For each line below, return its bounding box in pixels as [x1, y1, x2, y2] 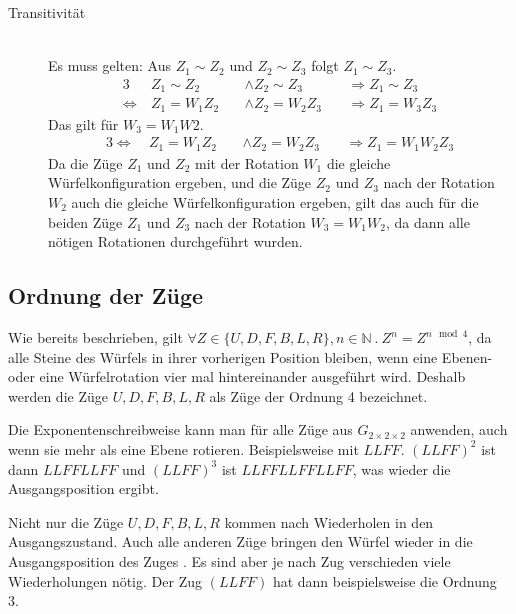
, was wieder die [352, 458, 451, 479]
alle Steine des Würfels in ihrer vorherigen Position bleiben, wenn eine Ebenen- [8, 346, 493, 367]
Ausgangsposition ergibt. [8, 478, 159, 499]
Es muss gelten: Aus [48, 55, 171, 76]
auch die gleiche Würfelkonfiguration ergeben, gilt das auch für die [71, 192, 479, 213]
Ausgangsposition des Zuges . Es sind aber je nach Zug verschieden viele [8, 550, 451, 571]
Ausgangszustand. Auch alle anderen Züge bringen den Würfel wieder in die [8, 531, 473, 552]
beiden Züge [48, 211, 123, 232]
